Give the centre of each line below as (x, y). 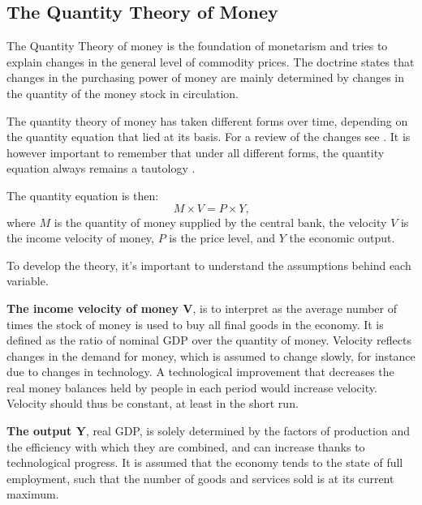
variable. (28, 281)
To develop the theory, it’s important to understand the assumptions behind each (209, 265)
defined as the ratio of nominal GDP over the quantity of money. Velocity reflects (209, 340)
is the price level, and (222, 238)
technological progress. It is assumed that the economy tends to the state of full (205, 462)
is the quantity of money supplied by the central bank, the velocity (220, 222)
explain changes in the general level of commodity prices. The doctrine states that (211, 61)
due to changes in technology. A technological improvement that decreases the (200, 372)
